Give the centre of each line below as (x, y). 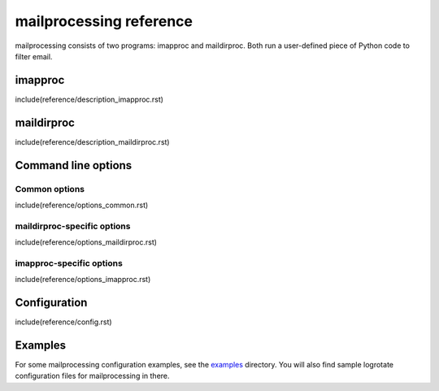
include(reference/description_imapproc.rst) (89, 99)
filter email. (34, 56)
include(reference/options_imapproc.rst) (83, 280)
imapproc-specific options (69, 263)
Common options (50, 189)
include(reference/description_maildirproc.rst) (92, 141)
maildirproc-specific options (73, 226)
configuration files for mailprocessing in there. (92, 376)
